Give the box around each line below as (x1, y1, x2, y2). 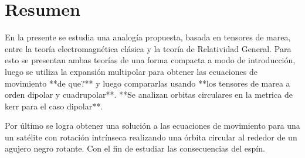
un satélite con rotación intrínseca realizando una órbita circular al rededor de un (5, 130, 297, 143)
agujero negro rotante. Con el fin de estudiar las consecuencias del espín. (5, 142, 265, 154)
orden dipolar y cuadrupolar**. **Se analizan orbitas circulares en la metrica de (5, 88, 293, 101)
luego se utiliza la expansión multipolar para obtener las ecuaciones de (5, 65, 257, 77)
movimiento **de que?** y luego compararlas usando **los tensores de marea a (5, 77, 290, 89)
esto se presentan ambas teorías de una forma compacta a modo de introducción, (5, 54, 296, 66)
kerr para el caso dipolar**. (5, 99, 103, 112)
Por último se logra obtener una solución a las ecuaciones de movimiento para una (5, 119, 300, 132)
